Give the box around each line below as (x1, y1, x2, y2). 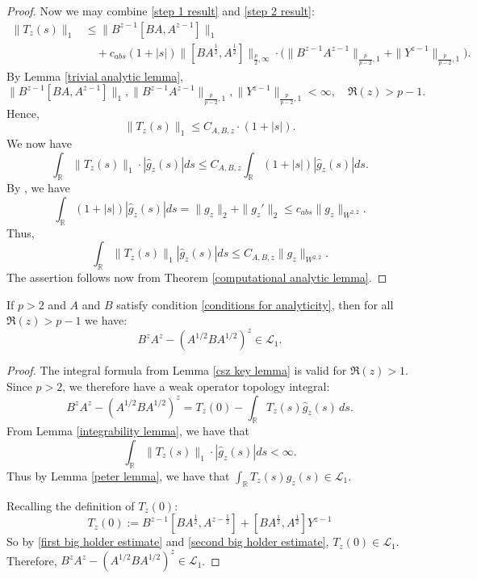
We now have (6, 134, 72, 151)
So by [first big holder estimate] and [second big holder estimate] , (6, 533, 329, 550)
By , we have (6, 179, 70, 196)
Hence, (6, 104, 40, 121)
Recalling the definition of (6, 497, 135, 514)
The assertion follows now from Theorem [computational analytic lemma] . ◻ (6, 269, 387, 286)
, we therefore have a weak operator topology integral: (62, 378, 330, 395)
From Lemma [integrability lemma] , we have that (6, 422, 250, 439)
